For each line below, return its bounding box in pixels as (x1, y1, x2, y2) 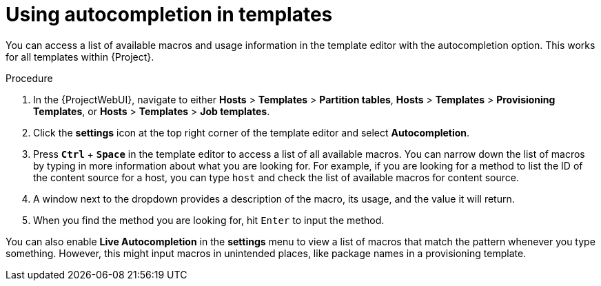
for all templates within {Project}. (6, 50, 154, 63)
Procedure (6, 72, 53, 84)
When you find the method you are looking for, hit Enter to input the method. (33, 214, 385, 226)
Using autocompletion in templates (6, 3, 333, 26)
